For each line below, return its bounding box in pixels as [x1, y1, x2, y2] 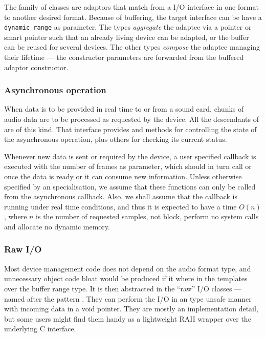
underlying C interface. [4, 323, 76, 334]
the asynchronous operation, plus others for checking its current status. [4, 134, 227, 144]
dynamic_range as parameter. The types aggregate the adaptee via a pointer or [4, 22, 252, 32]
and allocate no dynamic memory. [4, 221, 110, 231]
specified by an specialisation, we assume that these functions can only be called [4, 181, 256, 192]
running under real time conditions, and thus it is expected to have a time [4, 201, 237, 212]
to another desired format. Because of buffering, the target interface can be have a [4, 11, 262, 22]
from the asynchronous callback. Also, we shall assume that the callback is [4, 191, 237, 202]
